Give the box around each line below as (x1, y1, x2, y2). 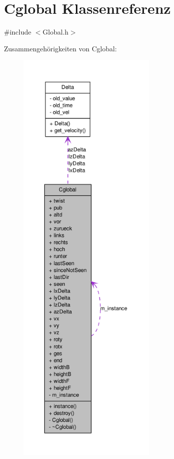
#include (4, 27, 32, 37)
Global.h (42, 27, 69, 37)
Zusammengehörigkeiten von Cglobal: (4, 43, 117, 53)
